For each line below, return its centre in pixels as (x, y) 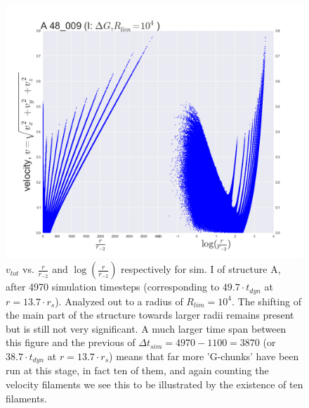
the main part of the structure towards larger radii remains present (150, 315)
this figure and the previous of (71, 342)
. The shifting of (267, 301)
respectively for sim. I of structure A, (201, 269)
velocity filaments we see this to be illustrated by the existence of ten (154, 384)
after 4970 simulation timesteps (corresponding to (113, 287)
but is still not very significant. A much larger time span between (146, 328)
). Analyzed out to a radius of (119, 301)
